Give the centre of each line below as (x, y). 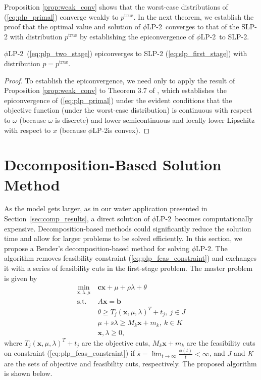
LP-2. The (212, 248)
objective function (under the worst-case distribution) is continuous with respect (128, 110)
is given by (21, 278)
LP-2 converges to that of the (193, 27)
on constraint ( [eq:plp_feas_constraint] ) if (69, 353)
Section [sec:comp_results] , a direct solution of (77, 219)
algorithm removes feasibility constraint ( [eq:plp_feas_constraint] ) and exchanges (130, 258)
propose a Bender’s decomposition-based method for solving (97, 248)
